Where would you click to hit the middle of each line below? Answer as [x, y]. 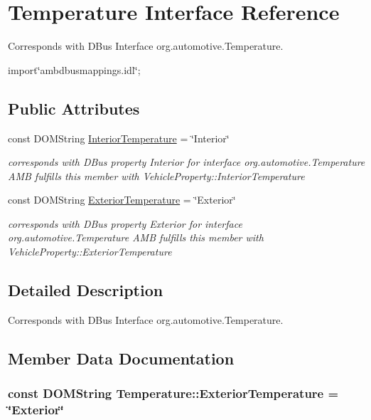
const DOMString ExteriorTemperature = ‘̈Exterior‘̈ [122, 200]
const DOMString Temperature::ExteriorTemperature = [173, 393]
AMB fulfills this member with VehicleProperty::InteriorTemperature [156, 175]
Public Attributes [74, 108]
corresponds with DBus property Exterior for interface [125, 223]
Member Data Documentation [121, 358]
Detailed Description [86, 290]
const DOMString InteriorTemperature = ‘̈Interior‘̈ [119, 138]
